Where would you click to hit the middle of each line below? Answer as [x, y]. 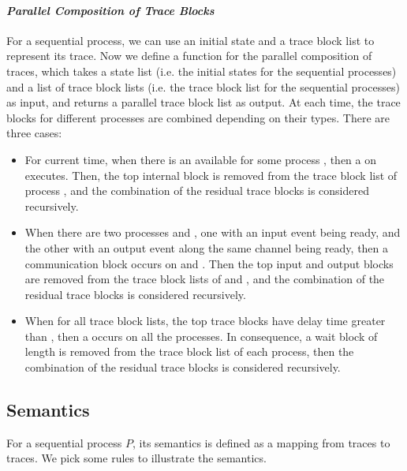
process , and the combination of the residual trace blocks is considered [197, 191]
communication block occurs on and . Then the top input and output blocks [209, 263]
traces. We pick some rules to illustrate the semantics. [136, 458]
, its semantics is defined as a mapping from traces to [261, 442]
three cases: [34, 133]
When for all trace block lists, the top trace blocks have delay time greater [205, 321]
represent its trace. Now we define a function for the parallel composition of [189, 56]
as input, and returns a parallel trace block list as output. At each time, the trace [203, 102]
